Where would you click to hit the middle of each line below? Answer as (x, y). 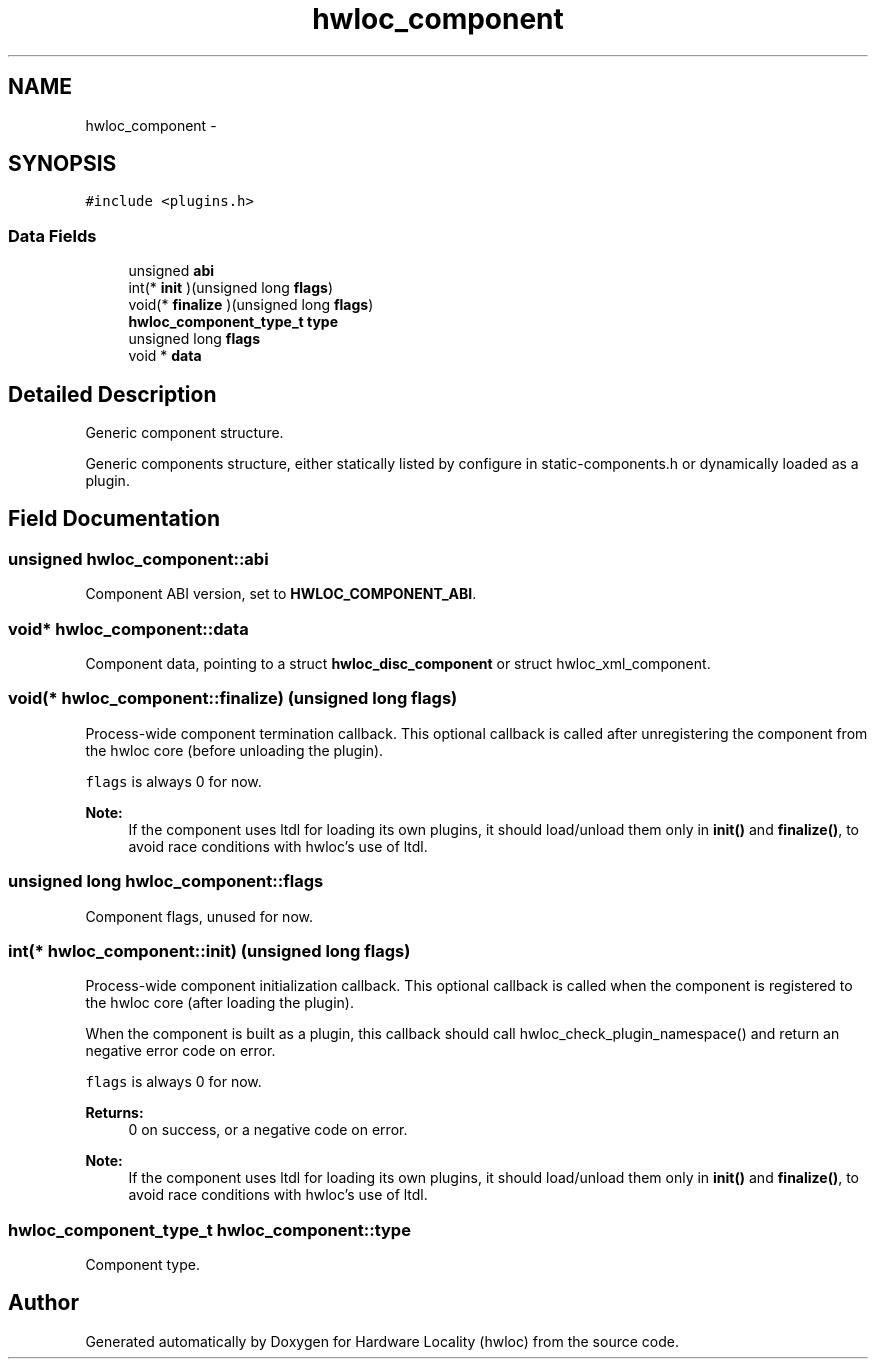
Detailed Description (112, 394)
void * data (165, 356)
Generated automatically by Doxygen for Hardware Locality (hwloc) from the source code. (382, 1341)
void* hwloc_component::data (128, 628)
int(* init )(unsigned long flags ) (231, 288)
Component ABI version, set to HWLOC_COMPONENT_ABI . (281, 594)
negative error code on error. (180, 1051)
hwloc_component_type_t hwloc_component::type (209, 1229)
